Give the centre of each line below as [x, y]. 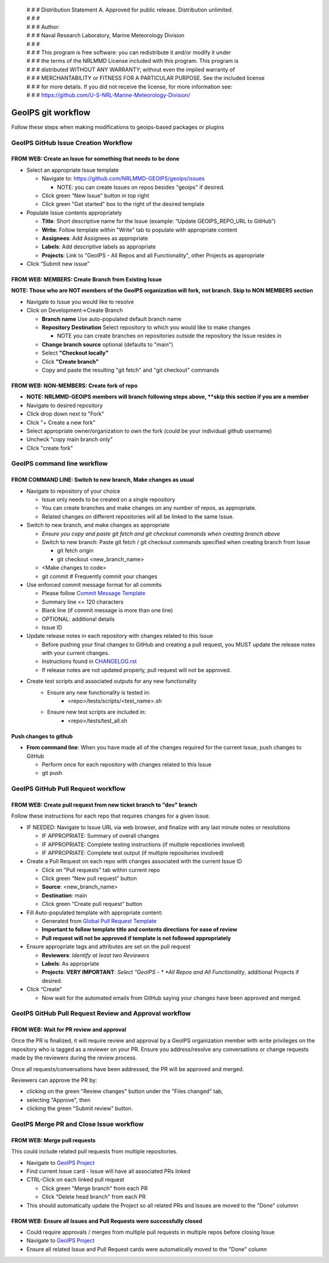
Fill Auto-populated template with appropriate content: [95, 912]
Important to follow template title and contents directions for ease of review [140, 930]
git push [52, 773]
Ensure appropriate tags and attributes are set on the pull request [108, 947]
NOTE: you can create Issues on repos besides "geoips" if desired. [141, 187]
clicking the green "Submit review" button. [80, 1108]
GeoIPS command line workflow [59, 464]
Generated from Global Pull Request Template [99, 921]
